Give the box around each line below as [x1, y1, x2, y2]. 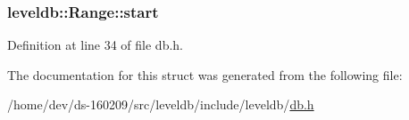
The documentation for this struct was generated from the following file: [7, 65, 403, 84]
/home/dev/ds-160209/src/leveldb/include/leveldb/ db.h [7, 95, 314, 114]
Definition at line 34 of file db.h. [7, 36, 184, 54]
